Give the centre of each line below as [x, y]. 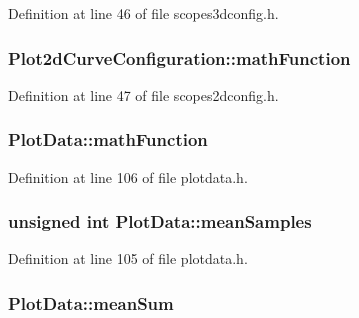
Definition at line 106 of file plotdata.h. [128, 176]
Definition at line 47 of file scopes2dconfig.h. [143, 94]
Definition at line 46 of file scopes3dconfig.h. [143, 13]
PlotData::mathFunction [108, 139]
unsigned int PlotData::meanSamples [160, 221]
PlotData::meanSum [91, 302]
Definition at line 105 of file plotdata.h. [128, 258]
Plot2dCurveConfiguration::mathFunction [179, 57]
